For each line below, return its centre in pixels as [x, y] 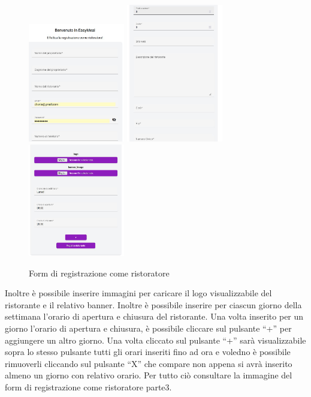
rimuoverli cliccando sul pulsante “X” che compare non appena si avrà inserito [149, 363]
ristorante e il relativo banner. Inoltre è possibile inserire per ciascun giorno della [153, 304]
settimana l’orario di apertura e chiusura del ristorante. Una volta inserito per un [154, 316]
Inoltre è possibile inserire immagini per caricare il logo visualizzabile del [138, 293]
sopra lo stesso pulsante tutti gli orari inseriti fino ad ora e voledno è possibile [148, 352]
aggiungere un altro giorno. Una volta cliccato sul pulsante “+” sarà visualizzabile [155, 340]
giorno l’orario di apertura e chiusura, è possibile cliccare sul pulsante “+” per [148, 328]
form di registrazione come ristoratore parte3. [88, 387]
